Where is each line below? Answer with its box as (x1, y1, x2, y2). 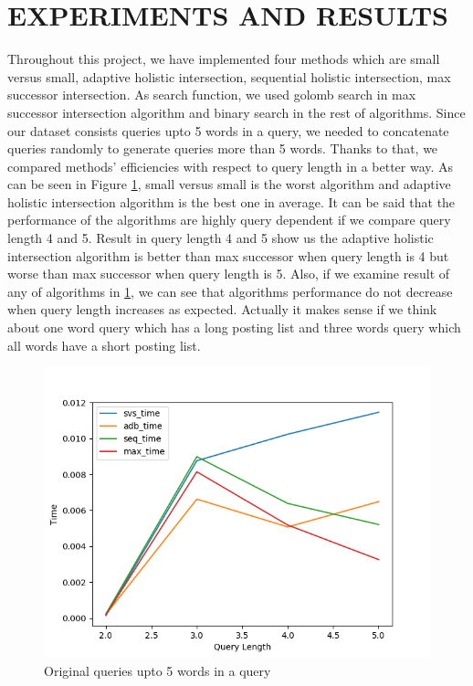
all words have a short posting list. (7, 335, 201, 354)
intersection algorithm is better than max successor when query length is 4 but (7, 246, 449, 265)
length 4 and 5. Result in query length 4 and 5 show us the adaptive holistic (7, 228, 434, 248)
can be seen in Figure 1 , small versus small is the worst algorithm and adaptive (7, 174, 451, 194)
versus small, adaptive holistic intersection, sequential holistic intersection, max (7, 67, 451, 86)
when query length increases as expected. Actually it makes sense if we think (7, 300, 437, 319)
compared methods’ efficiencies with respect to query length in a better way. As (7, 156, 454, 175)
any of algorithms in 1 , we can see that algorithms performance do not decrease (7, 281, 453, 301)
